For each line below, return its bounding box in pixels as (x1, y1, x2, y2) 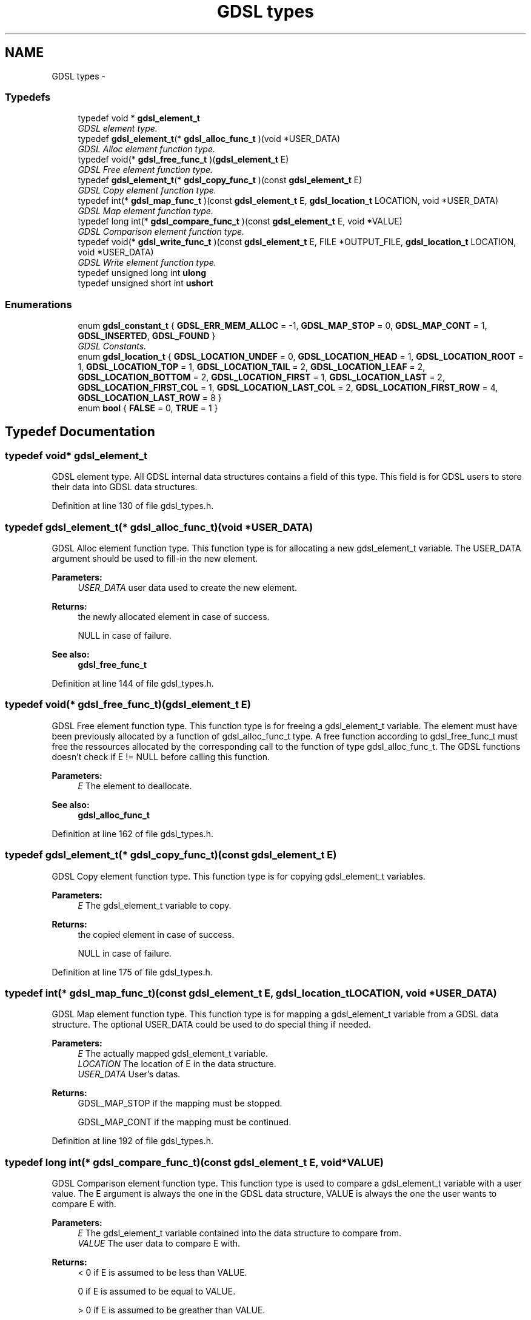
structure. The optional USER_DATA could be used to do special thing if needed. (52, 1019, 371, 1030)
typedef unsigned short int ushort (78, 278, 213, 289)
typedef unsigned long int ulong (78, 268, 206, 278)
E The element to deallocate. (78, 780, 192, 791)
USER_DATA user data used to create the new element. (78, 582, 297, 593)
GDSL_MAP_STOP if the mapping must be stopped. (78, 1098, 282, 1109)
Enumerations (5, 298, 72, 311)
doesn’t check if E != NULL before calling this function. (52, 751, 270, 762)
